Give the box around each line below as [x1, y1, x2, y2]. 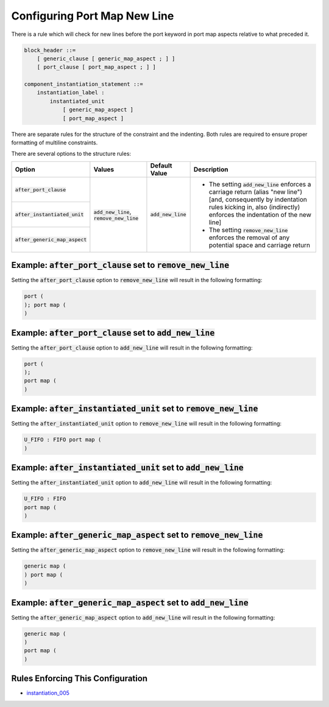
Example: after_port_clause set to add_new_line [11, 328, 215, 338]
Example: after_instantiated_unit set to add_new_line [11, 463, 244, 473]
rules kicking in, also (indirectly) [208, 203, 300, 211]
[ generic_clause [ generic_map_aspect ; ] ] [37, 55, 175, 62]
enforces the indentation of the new [208, 210, 312, 219]
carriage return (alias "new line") [208, 188, 303, 196]
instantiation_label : [37, 89, 105, 96]
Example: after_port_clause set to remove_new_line [11, 260, 230, 270]
